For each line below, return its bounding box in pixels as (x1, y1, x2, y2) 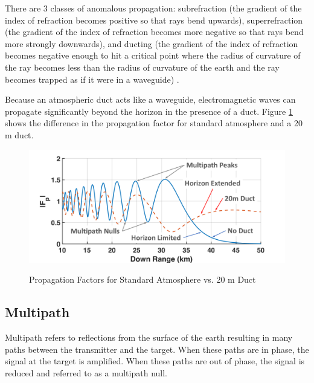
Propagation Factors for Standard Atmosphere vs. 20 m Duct (29, 273, 256, 286)
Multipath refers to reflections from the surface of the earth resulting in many (5, 331, 293, 344)
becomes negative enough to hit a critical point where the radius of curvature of (5, 49, 301, 62)
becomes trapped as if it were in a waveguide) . (5, 72, 179, 85)
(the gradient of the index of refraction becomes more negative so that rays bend (5, 25, 304, 38)
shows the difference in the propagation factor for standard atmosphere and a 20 (5, 117, 303, 129)
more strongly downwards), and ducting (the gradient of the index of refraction (5, 37, 298, 50)
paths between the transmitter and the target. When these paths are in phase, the (5, 343, 309, 355)
